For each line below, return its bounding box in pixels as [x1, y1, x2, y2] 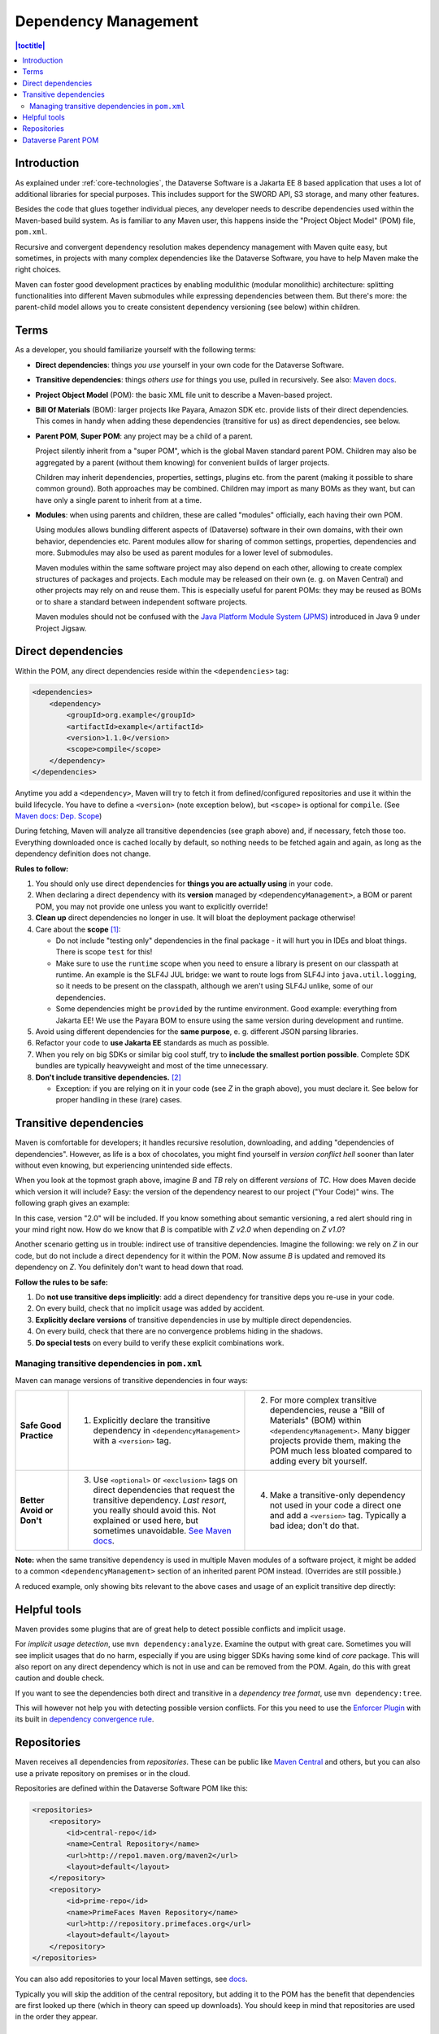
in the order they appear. [15, 2012, 98, 2022]
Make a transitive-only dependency [269, 1490, 406, 1501]
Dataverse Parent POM [22, 135, 99, 145]
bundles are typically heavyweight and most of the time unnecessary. [35, 1061, 268, 1071]
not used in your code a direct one [269, 1499, 402, 1511]
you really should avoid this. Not [93, 1505, 216, 1517]
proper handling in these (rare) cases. [55, 1095, 182, 1105]
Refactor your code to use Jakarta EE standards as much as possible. [35, 1038, 270, 1048]
